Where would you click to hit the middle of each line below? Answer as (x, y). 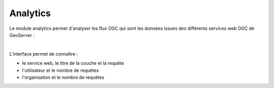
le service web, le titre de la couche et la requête (73, 63)
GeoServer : (22, 35)
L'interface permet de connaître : (44, 54)
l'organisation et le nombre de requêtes (63, 77)
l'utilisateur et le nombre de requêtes (60, 70)
